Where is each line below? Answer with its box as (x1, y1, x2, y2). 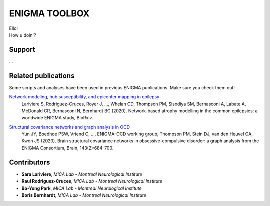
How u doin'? (9, 32, 37, 38)
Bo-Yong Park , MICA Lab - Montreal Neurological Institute (21, 185, 142, 191)
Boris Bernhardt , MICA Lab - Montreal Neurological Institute (21, 192, 147, 198)
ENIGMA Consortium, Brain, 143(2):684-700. (21, 145, 114, 151)
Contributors (9, 158, 50, 166)
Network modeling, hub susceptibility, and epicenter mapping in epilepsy (9, 94, 160, 100)
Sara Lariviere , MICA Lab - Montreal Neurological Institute (21, 171, 142, 177)
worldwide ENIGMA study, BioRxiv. (21, 115, 93, 121)
